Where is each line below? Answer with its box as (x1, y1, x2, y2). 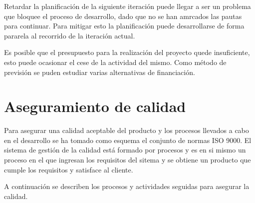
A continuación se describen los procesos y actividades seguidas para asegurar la (4, 181, 250, 191)
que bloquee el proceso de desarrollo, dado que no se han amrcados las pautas (4, 10, 242, 21)
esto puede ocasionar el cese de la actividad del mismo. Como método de (4, 56, 227, 67)
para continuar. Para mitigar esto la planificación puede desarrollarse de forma (4, 20, 245, 31)
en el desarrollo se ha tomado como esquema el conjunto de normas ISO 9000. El (4, 134, 252, 145)
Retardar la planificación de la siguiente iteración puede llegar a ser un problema (4, 1, 251, 11)
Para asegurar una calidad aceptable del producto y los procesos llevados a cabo (4, 125, 249, 135)
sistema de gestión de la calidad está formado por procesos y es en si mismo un (4, 144, 246, 155)
